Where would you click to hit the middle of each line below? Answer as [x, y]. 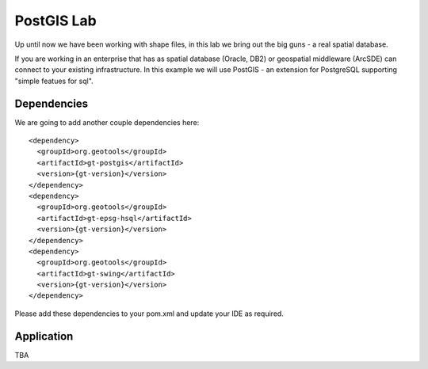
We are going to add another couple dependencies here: [107, 122]
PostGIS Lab [55, 21]
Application [44, 336]
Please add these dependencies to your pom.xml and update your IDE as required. [149, 314]
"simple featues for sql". [54, 81]
